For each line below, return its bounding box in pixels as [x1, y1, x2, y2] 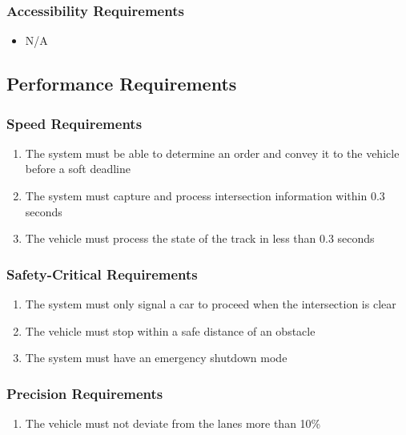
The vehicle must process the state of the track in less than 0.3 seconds [25, 230, 375, 247]
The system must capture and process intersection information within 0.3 [25, 187, 385, 203]
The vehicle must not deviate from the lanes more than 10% [25, 415, 321, 431]
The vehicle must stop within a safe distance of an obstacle [25, 322, 316, 339]
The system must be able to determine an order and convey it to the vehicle [25, 144, 400, 161]
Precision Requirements [6, 383, 163, 403]
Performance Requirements [6, 71, 237, 96]
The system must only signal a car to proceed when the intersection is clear [25, 296, 396, 312]
